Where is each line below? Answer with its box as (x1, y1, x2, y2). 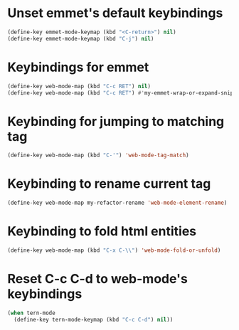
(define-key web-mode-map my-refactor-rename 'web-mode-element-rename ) (7, 199, 228, 207)
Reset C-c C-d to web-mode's (7, 271, 188, 287)
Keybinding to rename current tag (7, 176, 211, 192)
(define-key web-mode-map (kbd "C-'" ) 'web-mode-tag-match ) (7, 151, 190, 159)
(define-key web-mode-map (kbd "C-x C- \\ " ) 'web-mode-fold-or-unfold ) (7, 247, 221, 254)
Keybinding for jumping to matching (7, 113, 225, 129)
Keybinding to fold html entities (7, 223, 197, 240)
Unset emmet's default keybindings (7, 5, 223, 21)
